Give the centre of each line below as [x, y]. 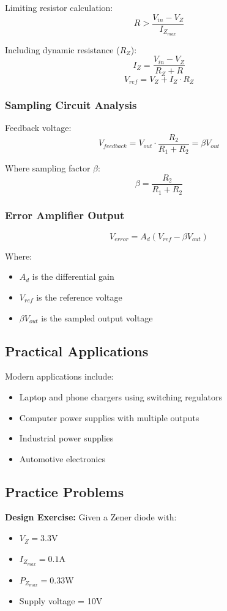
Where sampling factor [48, 168]
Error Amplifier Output [65, 215]
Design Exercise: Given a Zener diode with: [91, 517]
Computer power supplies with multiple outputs [109, 417]
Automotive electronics [62, 458]
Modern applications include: [59, 376]
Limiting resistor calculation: [59, 7]
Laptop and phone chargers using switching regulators [121, 396]
